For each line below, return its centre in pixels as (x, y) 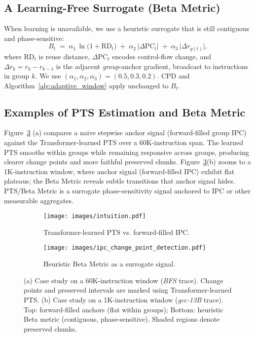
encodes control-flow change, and (162, 56)
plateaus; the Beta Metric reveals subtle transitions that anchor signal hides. (120, 181)
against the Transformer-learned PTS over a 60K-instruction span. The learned (124, 142)
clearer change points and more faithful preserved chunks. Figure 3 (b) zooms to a (127, 162)
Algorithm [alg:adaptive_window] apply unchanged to (86, 85)
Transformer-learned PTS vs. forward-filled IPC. (117, 232)
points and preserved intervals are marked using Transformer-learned (128, 290)
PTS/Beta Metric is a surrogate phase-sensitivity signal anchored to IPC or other (127, 191)
